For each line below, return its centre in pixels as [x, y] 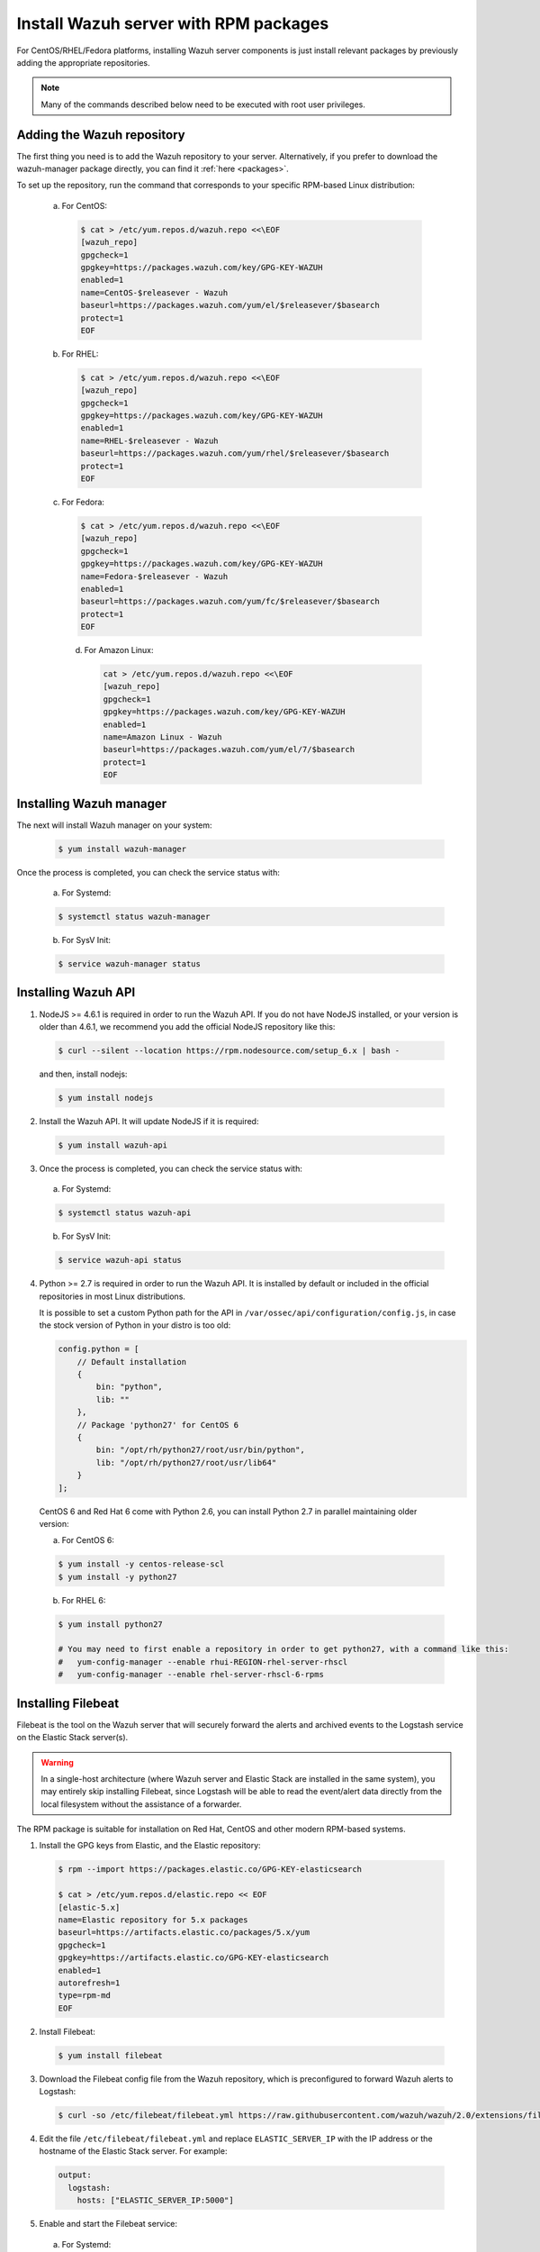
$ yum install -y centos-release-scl [141, 1564]
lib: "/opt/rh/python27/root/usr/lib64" [186, 1462]
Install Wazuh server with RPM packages [173, 23]
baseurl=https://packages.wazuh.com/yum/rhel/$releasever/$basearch [235, 454]
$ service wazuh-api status [120, 1260]
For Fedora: [83, 502]
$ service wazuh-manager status [130, 964]
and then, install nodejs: [83, 1074]
